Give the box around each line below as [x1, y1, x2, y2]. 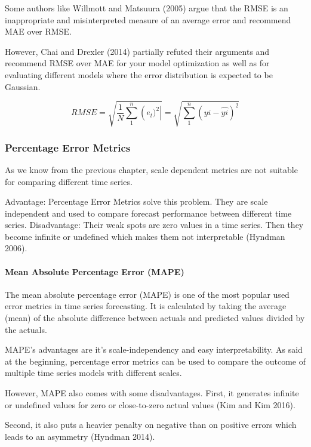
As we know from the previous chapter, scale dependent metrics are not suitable [5, 163, 298, 175]
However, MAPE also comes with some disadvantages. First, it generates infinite [5, 387, 299, 399]
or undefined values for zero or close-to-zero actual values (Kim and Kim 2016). [5, 398, 295, 411]
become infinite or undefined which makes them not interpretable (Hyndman [5, 230, 285, 242]
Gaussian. [5, 80, 41, 93]
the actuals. [5, 323, 47, 335]
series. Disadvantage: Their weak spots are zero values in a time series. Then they [5, 218, 304, 231]
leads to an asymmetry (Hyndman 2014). [5, 430, 155, 442]
